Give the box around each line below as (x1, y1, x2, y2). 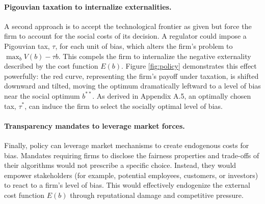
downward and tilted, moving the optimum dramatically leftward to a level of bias (4, 80, 261, 91)
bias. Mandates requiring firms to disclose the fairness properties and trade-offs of (4, 150, 259, 160)
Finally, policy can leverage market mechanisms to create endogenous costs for (4, 139, 249, 150)
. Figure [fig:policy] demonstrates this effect (121, 61, 257, 71)
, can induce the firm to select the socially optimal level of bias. (24, 100, 223, 111)
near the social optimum (4, 90, 80, 101)
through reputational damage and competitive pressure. (70, 189, 244, 200)
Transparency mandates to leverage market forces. (4, 120, 185, 131)
